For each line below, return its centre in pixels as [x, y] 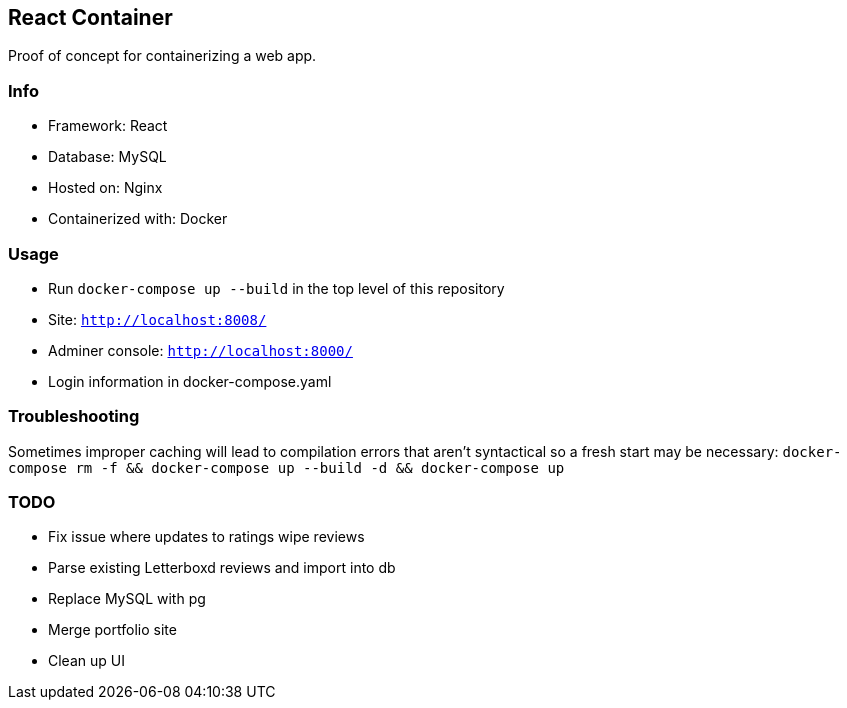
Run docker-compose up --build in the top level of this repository [276, 288]
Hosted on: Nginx [105, 188]
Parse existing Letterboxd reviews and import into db [222, 568]
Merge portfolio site [112, 630]
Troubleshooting [74, 416]
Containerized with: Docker [138, 219]
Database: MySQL [107, 157]
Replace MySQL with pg [127, 599]
